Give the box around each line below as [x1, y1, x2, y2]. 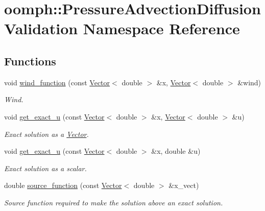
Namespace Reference [83, 18, 240, 39]
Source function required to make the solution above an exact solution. [4, 197, 223, 207]
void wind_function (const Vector [4, 77, 110, 87]
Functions [4, 53, 56, 68]
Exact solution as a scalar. [4, 162, 87, 173]
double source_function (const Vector [4, 180, 122, 191]
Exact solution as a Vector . [4, 128, 89, 139]
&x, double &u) [151, 146, 201, 156]
